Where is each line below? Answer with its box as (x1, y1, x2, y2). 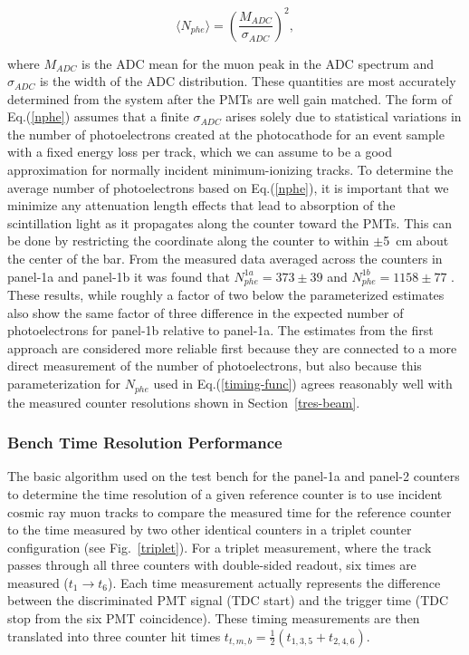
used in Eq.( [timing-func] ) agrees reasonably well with (153, 374, 453, 393)
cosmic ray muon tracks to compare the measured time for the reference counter (7, 502, 452, 521)
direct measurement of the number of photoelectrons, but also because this (7, 356, 422, 375)
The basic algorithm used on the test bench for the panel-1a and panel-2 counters (7, 467, 460, 486)
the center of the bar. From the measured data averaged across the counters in (7, 249, 443, 268)
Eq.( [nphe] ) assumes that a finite (7, 107, 189, 126)
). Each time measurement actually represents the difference (108, 573, 441, 592)
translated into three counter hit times (7, 626, 221, 645)
